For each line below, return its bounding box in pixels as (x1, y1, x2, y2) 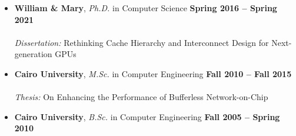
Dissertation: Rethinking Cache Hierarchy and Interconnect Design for (14, 36, 269, 48)
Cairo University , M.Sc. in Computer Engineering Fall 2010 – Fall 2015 (14, 67, 292, 79)
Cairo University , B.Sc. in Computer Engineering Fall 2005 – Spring (14, 110, 280, 122)
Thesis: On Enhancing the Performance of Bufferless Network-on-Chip (14, 91, 268, 103)
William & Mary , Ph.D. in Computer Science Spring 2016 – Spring (14, 2, 277, 14)
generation (14, 48, 52, 60)
